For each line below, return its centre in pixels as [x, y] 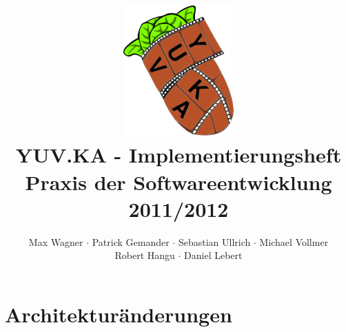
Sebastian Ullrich [214, 241]
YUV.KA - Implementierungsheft [179, 155]
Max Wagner [56, 241]
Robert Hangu [145, 255]
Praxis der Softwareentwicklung [179, 181]
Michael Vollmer [294, 241]
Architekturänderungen [119, 314]
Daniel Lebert [213, 255]
